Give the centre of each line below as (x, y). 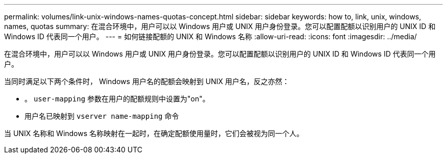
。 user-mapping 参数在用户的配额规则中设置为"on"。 (117, 99)
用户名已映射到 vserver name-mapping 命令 (102, 116)
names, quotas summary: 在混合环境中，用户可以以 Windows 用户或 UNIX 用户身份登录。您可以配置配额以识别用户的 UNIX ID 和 (220, 26)
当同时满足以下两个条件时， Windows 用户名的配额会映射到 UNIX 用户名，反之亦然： (147, 81)
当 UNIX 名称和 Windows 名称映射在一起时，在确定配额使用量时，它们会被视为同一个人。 (154, 133)
